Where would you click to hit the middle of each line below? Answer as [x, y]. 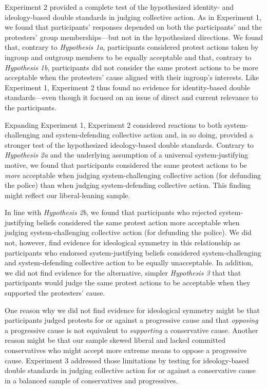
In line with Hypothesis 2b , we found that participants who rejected [111, 212]
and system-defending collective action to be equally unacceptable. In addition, [129, 262]
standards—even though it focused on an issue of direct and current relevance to [131, 97]
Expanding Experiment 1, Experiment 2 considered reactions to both [113, 124]
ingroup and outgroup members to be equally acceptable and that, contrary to [128, 57]
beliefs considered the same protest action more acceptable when [138, 222]
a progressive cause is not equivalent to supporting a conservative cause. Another [131, 330]
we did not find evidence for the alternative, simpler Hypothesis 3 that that [123, 272]
